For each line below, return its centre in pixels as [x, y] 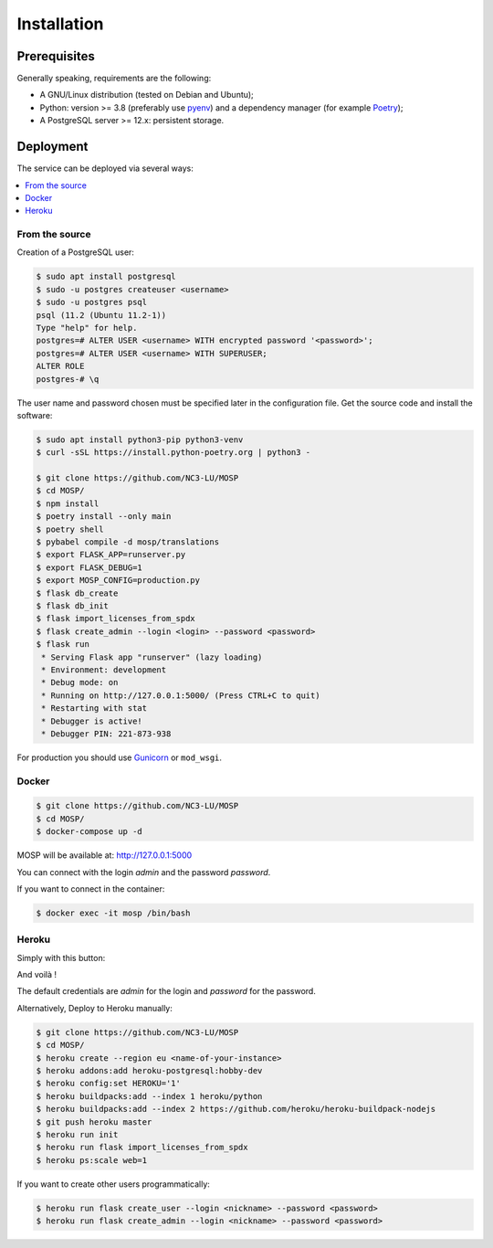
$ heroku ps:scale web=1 [92, 1160]
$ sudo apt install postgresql [106, 277]
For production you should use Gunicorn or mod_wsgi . [120, 757]
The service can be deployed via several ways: [105, 168]
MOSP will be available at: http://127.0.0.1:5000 [105, 855]
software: [35, 415]
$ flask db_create [77, 593]
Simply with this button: [61, 957]
